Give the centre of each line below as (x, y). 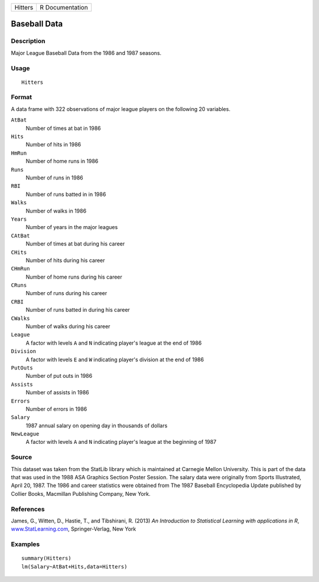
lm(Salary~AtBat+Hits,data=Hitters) (74, 566)
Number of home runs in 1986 (62, 161)
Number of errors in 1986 (56, 409)
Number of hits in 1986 (53, 145)
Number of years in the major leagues (72, 227)
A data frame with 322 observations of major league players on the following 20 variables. (121, 109)
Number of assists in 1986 (58, 393)
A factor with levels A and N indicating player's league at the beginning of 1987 (121, 442)
